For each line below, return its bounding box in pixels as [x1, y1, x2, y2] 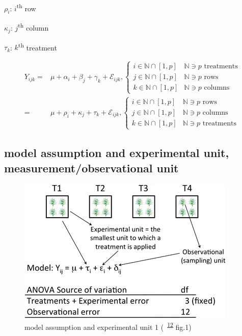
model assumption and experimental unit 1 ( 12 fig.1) [24, 320, 192, 332]
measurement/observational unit [4, 160, 179, 175]
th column [18, 21, 49, 33]
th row [16, 2, 36, 13]
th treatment [18, 40, 57, 53]
